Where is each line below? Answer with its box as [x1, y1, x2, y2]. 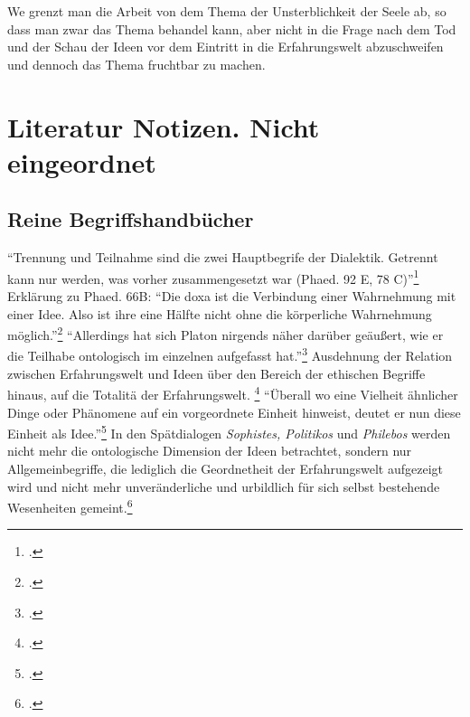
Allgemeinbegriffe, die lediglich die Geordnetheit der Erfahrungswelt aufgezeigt [7, 458, 444, 477]
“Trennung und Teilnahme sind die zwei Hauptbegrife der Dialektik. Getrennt [7, 248, 438, 267]
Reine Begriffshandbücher [7, 205, 254, 233]
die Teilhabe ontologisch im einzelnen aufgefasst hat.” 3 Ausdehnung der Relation [7, 344, 453, 365]
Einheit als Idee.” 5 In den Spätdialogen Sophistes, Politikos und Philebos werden [7, 421, 451, 442]
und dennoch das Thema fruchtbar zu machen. [7, 54, 266, 73]
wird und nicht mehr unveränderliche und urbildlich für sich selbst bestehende [7, 476, 440, 495]
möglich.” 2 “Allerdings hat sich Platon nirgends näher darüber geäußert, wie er [7, 323, 444, 344]
